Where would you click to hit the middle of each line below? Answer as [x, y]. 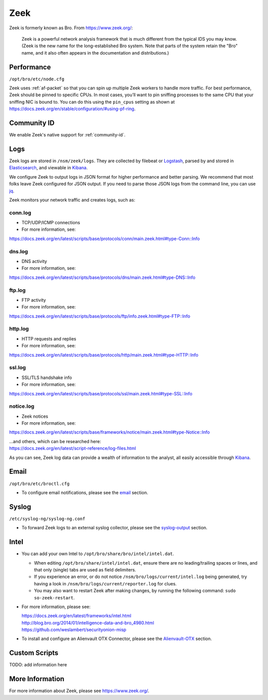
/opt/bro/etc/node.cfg [37, 79]
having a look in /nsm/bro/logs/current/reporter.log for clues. [105, 583]
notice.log [22, 406]
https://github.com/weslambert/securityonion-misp [74, 630]
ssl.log [18, 368]
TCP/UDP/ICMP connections [51, 223]
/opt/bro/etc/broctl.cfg [39, 483]
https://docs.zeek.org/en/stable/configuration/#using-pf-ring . [72, 109]
